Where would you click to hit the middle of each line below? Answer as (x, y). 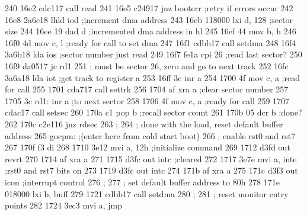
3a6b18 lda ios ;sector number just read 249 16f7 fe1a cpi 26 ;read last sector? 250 (153, 54)
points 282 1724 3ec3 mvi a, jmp (64, 205)
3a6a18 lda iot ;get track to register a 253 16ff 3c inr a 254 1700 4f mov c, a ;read (152, 77)
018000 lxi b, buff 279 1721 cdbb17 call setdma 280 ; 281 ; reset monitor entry (147, 193)
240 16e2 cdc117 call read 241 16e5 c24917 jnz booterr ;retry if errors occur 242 (149, 8)
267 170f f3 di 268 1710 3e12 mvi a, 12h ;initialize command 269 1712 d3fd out (148, 147)
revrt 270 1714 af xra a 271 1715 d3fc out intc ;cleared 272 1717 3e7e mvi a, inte (151, 158)
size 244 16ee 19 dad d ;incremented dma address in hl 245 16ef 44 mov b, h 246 (151, 31)
